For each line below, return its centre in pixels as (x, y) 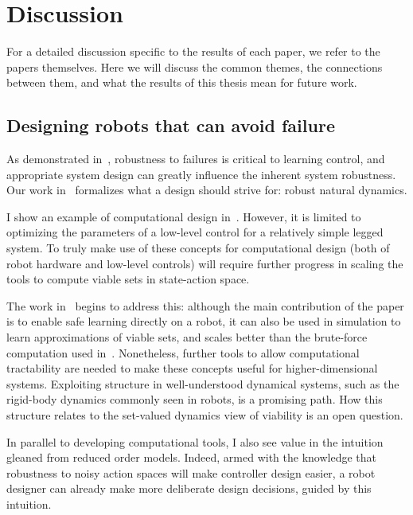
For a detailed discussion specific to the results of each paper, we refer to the (193, 51)
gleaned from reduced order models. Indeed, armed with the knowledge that (191, 457)
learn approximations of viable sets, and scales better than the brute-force (187, 337)
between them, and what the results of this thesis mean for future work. (182, 82)
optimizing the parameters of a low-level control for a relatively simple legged (195, 232)
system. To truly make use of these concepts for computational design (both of (198, 248)
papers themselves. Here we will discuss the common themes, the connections (195, 66)
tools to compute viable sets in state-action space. (128, 279)
